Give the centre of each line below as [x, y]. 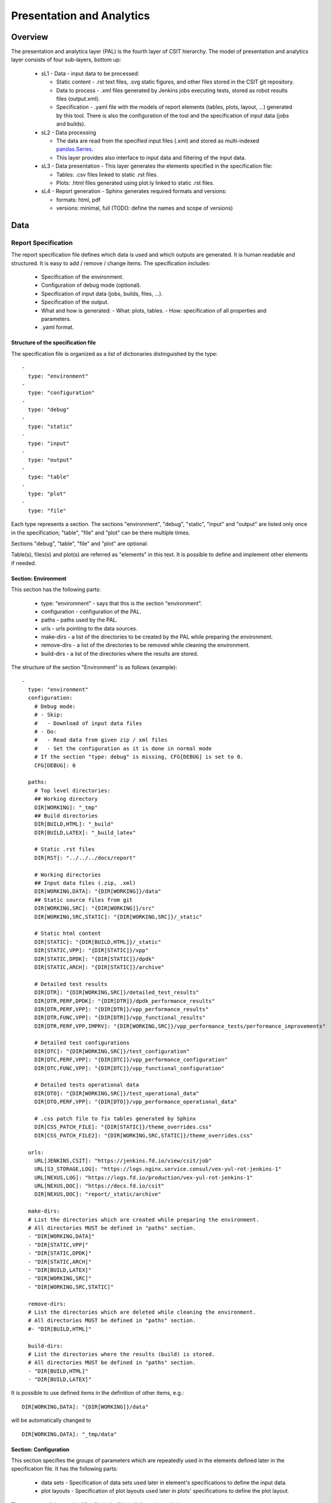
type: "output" [50, 460]
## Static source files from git [84, 900]
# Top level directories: [72, 790]
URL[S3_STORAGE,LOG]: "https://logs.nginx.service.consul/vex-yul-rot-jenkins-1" [158, 1169]
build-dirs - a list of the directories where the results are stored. [120, 654]
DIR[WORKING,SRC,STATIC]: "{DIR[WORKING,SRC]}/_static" [118, 917]
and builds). [71, 124]
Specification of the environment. [83, 277]
